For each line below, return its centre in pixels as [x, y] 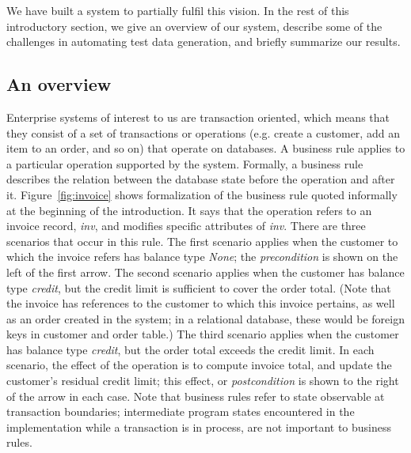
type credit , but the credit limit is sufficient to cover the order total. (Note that [199, 287]
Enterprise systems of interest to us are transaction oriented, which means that [198, 117]
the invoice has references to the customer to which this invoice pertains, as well [201, 303]
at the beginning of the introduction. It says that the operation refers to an [189, 210]
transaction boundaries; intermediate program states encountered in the [181, 411]
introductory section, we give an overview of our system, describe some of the [194, 26]
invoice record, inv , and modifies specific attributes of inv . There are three [186, 226]
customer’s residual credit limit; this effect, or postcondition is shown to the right [203, 381]
